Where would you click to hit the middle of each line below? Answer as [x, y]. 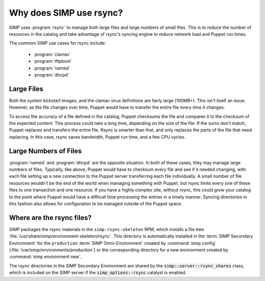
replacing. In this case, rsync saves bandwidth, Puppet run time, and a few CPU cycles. [97, 137]
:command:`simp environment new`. [45, 257]
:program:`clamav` [52, 54]
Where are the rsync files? [50, 218]
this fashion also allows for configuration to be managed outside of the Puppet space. [96, 204]
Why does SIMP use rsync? [66, 13]
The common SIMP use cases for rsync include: [58, 43]
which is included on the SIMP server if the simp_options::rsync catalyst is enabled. [98, 273]
